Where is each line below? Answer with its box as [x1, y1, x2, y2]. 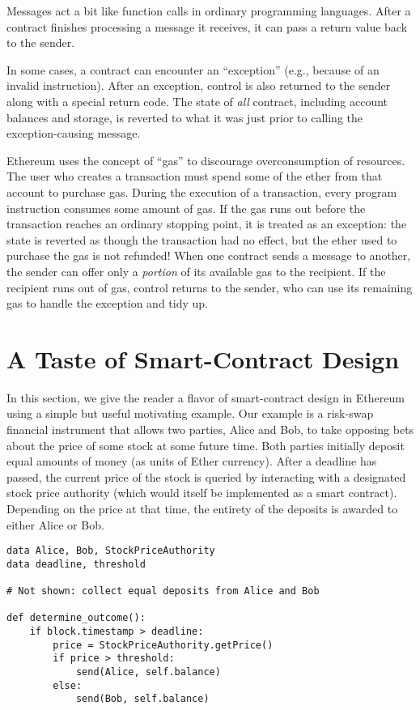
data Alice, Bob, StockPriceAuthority [6, 545, 215, 557]
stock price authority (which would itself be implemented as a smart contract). [6, 484, 397, 501]
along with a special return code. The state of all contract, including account [6, 92, 388, 109]
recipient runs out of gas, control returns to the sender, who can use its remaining [6, 278, 413, 295]
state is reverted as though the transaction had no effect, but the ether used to [6, 231, 397, 248]
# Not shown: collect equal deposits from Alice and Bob [6, 585, 320, 597]
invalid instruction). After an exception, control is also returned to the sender [6, 77, 391, 94]
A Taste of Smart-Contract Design [6, 342, 400, 375]
